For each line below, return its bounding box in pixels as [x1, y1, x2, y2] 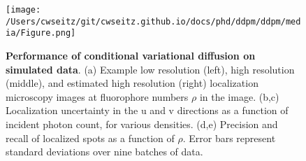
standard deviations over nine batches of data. [6, 144, 203, 159]
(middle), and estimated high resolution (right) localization [6, 76, 258, 90]
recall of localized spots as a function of [6, 130, 175, 145]
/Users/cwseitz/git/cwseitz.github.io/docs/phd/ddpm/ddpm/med [6, 16, 301, 27]
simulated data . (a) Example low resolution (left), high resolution [6, 62, 295, 76]
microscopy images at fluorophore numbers [6, 89, 189, 104]
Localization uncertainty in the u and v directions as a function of [6, 103, 289, 118]
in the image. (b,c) [199, 89, 279, 104]
